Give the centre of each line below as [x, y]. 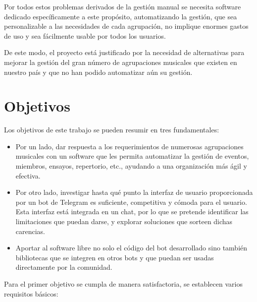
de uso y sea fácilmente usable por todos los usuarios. [85, 35]
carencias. [30, 231]
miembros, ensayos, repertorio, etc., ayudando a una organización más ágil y [131, 166]
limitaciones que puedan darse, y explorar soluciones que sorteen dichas [124, 221]
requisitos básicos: [31, 293]
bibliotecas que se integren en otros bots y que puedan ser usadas [115, 257]
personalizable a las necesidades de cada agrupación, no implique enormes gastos [126, 26]
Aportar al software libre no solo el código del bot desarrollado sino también [131, 248]
